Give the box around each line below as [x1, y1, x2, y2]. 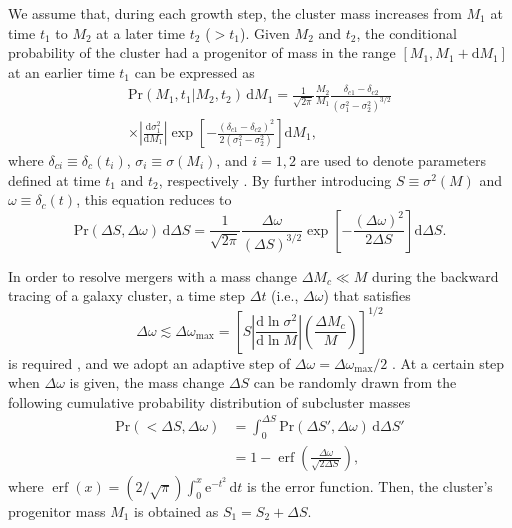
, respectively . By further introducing [158, 169, 392, 190]
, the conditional [356, 22, 457, 43]
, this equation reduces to [76, 189, 232, 210]
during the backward [371, 265, 499, 286]
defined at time [8, 169, 101, 190]
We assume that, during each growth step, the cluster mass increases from [8, 3, 462, 23]
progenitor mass [8, 500, 106, 521]
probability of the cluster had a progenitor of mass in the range [8, 42, 396, 63]
